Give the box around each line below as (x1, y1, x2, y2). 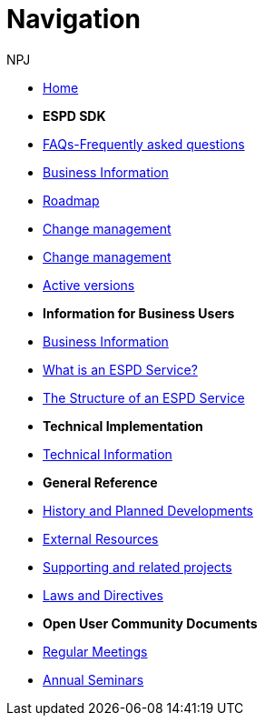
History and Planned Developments (43, 502, 254, 518)
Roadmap (43, 192, 100, 208)
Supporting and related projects (43, 558, 232, 575)
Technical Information (43, 446, 172, 462)
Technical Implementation (43, 417, 203, 434)
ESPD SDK (43, 107, 106, 124)
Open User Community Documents (43, 615, 258, 631)
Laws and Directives (43, 587, 164, 603)
